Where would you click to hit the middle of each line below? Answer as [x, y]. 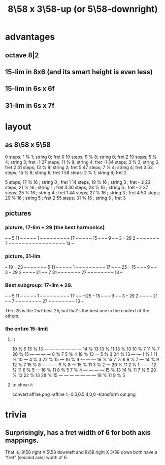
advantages [30, 37]
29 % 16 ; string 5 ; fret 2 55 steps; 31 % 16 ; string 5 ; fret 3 [66, 198]
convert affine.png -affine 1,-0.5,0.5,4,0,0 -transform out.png [74, 394]
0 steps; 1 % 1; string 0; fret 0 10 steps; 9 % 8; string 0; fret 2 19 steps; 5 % [81, 157]
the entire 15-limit [27, 329]
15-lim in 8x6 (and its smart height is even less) [79, 72]
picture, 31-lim [23, 256]
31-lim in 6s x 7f [30, 106]
